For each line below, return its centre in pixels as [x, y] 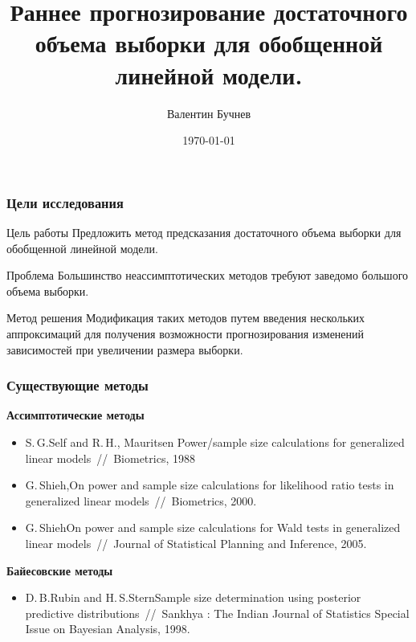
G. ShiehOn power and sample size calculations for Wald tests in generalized [213, 528]
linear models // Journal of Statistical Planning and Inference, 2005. [196, 543]
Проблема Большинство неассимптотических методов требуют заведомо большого [208, 275]
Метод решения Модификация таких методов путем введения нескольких [186, 318]
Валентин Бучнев [209, 113]
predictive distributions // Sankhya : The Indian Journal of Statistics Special [217, 613]
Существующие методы [77, 385]
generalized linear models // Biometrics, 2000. [141, 500]
